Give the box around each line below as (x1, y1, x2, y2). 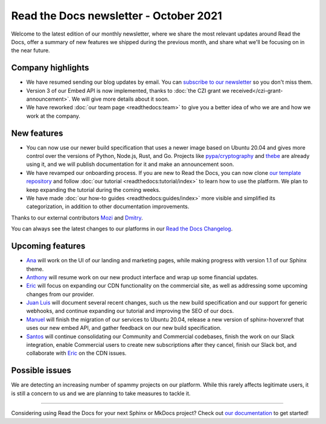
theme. (26, 265, 44, 273)
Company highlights (11, 63, 89, 73)
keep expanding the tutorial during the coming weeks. (26, 186, 161, 193)
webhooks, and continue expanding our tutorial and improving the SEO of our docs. (26, 308, 234, 315)
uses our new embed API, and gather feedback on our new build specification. (26, 324, 222, 332)
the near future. (11, 47, 51, 54)
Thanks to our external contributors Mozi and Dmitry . (11, 214, 143, 221)
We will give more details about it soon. (71, 95, 170, 103)
